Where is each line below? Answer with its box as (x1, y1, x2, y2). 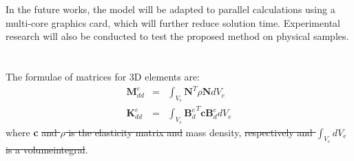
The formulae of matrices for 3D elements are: (6, 69, 200, 83)
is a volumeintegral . (6, 142, 88, 156)
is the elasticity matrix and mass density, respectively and (68, 125, 313, 139)
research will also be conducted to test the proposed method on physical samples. (6, 29, 349, 43)
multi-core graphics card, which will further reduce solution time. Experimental (6, 15, 340, 30)
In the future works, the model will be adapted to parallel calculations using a (6, 2, 335, 16)
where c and (6, 125, 57, 139)
